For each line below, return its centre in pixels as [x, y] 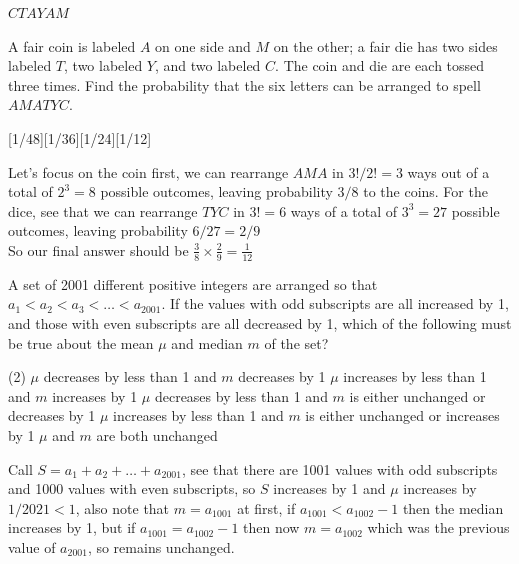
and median [207, 342]
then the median [453, 507]
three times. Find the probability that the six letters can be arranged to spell [244, 84]
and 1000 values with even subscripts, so [132, 488]
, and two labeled [208, 65]
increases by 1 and [329, 488]
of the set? [296, 342]
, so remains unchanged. [161, 546]
